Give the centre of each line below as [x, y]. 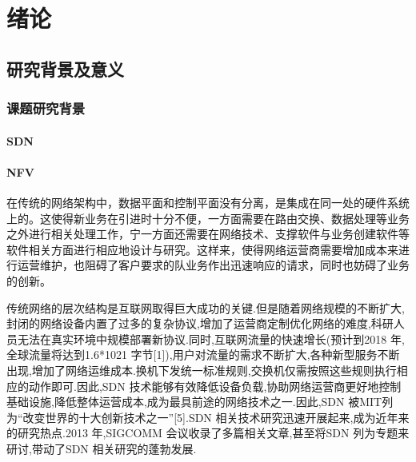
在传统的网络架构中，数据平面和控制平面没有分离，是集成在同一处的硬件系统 [208, 202]
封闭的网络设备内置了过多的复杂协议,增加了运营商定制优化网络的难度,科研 [200, 323]
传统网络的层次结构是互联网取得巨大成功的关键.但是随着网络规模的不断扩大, [206, 307]
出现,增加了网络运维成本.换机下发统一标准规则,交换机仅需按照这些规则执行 [202, 370]
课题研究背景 [46, 108]
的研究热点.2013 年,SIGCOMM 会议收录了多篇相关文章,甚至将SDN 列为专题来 [208, 433]
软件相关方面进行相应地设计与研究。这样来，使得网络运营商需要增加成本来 [202, 249]
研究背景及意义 [65, 68]
